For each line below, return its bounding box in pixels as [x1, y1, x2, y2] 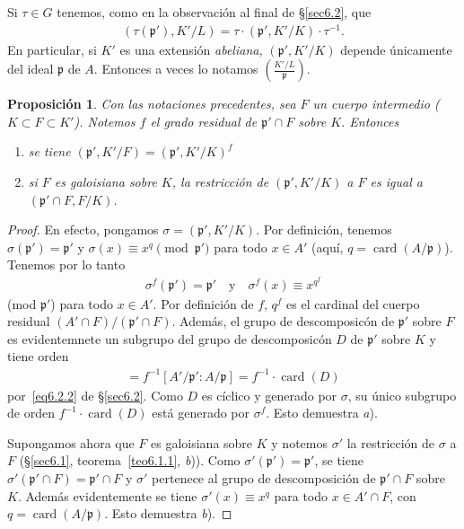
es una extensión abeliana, [119, 40, 263, 58]
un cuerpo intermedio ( [312, 94, 440, 113]
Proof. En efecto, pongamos [7, 220, 159, 239]
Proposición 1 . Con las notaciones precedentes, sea [7, 94, 296, 113]
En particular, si [7, 40, 97, 58]
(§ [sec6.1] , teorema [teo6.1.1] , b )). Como [19, 451, 241, 470]
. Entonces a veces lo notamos [93, 59, 258, 78]
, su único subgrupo [347, 385, 457, 404]
